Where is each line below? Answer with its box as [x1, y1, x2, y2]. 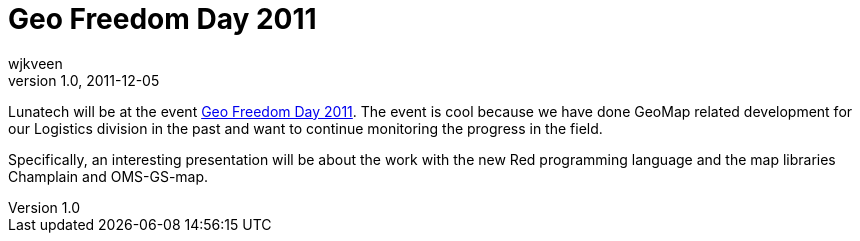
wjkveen [8, 54, 63, 72]
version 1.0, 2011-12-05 [8, 71, 160, 89]
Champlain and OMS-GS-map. [8, 167, 209, 185]
